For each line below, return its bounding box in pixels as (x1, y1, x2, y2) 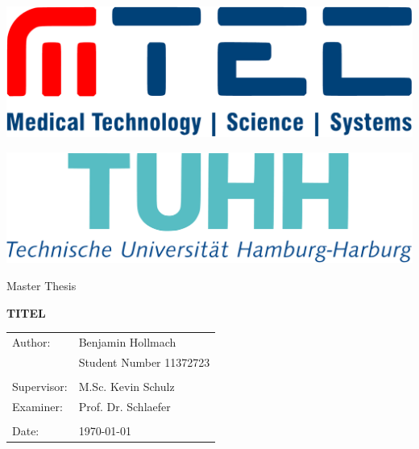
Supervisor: (12, 377, 68, 394)
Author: (12, 333, 51, 350)
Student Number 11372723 (78, 353, 210, 370)
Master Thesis (6, 276, 77, 293)
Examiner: (12, 397, 63, 414)
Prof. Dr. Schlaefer (78, 397, 171, 414)
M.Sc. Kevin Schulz (78, 377, 175, 394)
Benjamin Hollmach (78, 333, 176, 350)
